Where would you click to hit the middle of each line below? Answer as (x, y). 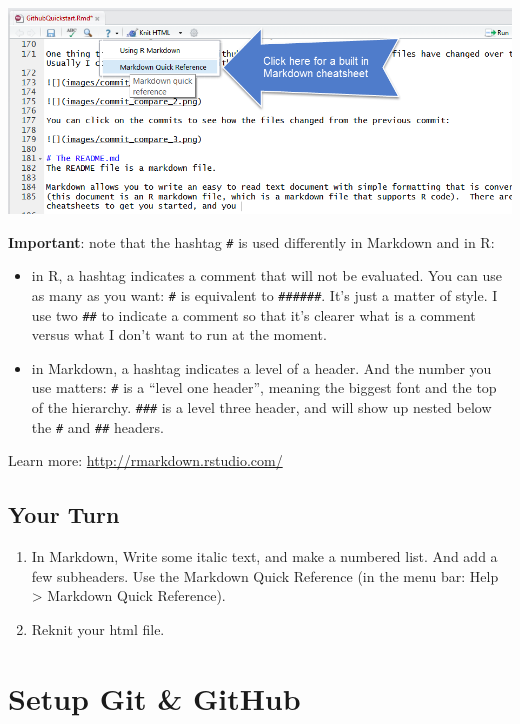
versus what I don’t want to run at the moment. (179, 334)
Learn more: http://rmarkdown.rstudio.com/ (145, 460)
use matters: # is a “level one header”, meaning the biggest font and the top (264, 387)
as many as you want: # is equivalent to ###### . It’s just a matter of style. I (264, 294)
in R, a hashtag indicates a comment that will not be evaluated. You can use (266, 275)
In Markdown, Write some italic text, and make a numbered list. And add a (264, 556)
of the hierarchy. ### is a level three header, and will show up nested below (261, 407)
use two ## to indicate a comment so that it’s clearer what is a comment (253, 314)
